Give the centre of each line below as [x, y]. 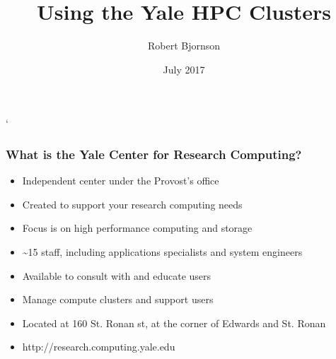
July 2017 [184, 69]
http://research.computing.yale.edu [99, 347]
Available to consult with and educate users [117, 275]
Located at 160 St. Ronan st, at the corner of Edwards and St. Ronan [174, 323]
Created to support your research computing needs [132, 204]
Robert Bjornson [184, 46]
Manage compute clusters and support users [118, 299]
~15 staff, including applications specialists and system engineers [162, 251]
